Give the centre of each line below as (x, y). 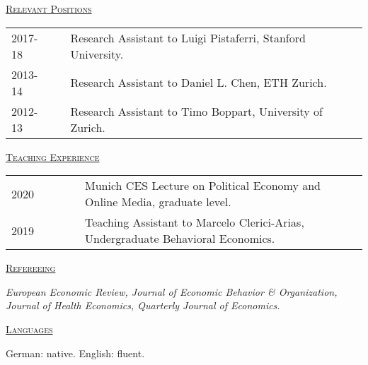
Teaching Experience (53, 156)
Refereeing (31, 268)
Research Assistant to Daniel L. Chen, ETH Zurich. (199, 83)
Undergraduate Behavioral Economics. (180, 239)
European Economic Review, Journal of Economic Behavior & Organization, (172, 291)
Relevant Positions (49, 8)
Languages (29, 329)
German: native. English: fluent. (75, 353)
